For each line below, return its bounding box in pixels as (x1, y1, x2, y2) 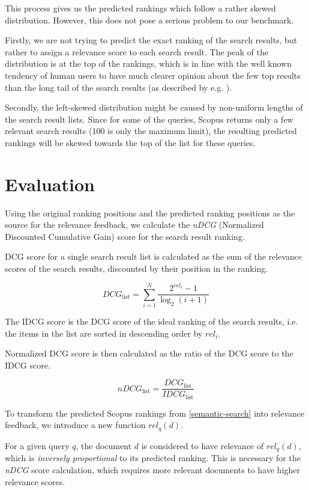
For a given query (5, 439, 70, 452)
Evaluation (5, 171, 95, 196)
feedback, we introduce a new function (5, 418, 146, 431)
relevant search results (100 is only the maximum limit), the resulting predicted (5, 124, 297, 137)
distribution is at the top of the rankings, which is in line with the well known (5, 57, 292, 70)
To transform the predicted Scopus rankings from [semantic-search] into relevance (5, 406, 305, 419)
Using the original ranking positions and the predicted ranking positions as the (5, 206, 295, 219)
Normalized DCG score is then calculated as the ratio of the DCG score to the (5, 347, 293, 360)
